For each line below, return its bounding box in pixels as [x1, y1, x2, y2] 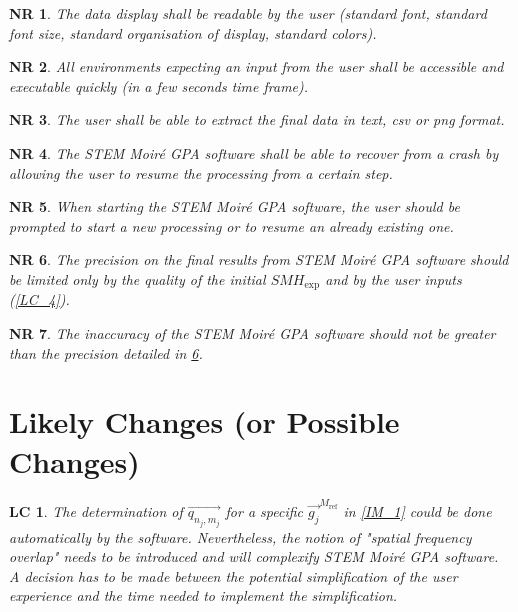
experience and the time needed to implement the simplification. [9, 585, 398, 606]
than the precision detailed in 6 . [9, 342, 203, 363]
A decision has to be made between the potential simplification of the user [9, 565, 458, 586]
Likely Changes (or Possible [9, 401, 400, 442]
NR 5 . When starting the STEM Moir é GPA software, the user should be [9, 196, 460, 217]
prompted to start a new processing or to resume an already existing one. [9, 215, 454, 236]
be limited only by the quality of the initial [9, 268, 266, 289]
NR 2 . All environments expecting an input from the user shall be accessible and [9, 56, 504, 77]
